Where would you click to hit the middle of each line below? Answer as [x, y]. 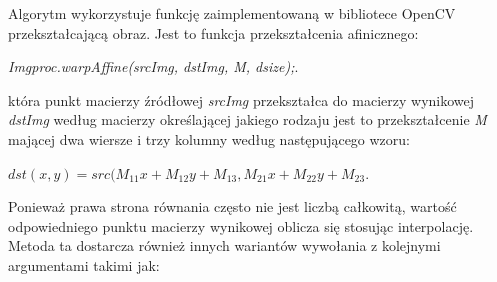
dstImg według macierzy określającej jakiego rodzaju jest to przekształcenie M [247, 119]
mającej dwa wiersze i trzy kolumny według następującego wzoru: [209, 138]
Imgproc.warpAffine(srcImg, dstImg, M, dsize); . [153, 66]
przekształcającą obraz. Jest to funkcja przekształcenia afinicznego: [213, 32]
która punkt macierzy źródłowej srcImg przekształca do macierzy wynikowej [241, 99]
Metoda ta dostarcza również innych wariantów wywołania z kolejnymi [224, 245]
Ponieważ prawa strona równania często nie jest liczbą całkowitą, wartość [232, 206]
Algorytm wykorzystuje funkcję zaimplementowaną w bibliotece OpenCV [232, 13]
